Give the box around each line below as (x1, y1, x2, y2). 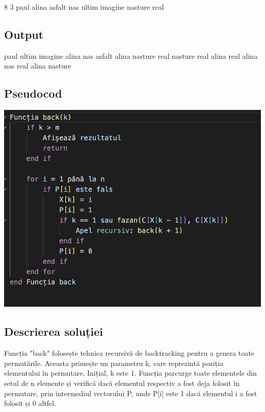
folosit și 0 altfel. (4, 398, 57, 408)
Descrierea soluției (4, 324, 103, 339)
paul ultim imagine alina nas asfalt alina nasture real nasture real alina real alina (4, 50, 258, 61)
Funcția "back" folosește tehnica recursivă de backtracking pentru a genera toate (4, 348, 254, 358)
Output (4, 26, 44, 42)
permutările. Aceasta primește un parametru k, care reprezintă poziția (4, 357, 224, 368)
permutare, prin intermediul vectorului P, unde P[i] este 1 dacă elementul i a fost (4, 387, 257, 398)
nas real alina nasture (4, 60, 71, 71)
